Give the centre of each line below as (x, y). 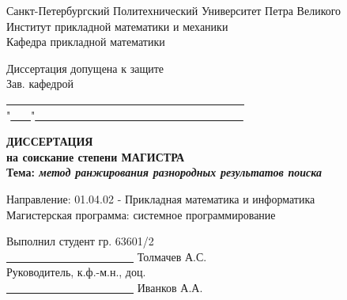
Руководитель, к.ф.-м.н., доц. (76, 272)
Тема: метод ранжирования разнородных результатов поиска (164, 172)
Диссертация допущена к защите (85, 68)
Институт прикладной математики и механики (117, 26)
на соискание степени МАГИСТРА (96, 156)
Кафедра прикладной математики (86, 42)
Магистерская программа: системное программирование (141, 214)
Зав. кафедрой (40, 84)
